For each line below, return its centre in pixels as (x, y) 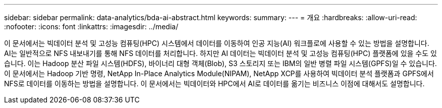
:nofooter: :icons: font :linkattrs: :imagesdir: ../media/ (91, 26)
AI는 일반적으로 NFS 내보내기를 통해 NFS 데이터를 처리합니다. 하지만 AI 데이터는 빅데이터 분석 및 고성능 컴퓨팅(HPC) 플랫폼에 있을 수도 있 (220, 53)
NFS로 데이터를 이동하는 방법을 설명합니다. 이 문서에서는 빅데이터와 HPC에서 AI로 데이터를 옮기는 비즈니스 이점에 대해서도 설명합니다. (214, 84)
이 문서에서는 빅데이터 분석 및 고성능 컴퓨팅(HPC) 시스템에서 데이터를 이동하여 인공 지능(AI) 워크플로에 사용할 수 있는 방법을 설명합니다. (217, 43)
